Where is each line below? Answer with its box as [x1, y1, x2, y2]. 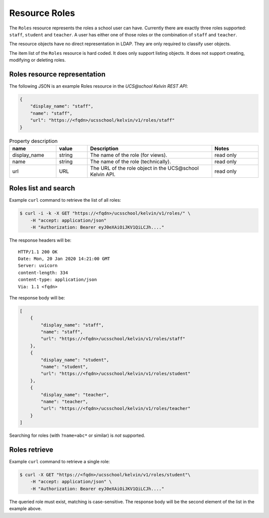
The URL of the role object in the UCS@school [90, 164, 199, 171]
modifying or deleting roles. [9, 57, 66, 63]
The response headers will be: [9, 237, 72, 244]
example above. [9, 506, 42, 512]
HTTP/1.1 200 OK [18, 249, 58, 255]
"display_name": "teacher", [40, 391, 110, 397]
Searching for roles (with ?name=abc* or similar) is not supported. [9, 432, 145, 438]
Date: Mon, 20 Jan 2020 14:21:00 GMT [18, 256, 111, 261]
